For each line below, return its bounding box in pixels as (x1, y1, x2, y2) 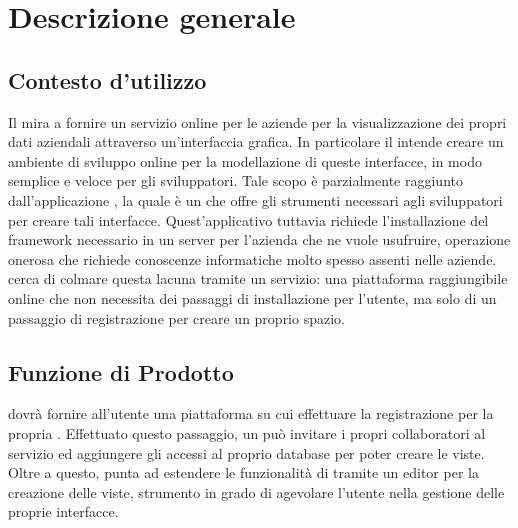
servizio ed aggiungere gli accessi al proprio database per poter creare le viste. (8, 442, 485, 463)
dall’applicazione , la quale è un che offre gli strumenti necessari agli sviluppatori (8, 189, 503, 210)
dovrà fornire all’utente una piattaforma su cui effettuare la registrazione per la (8, 403, 494, 424)
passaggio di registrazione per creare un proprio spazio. (8, 307, 345, 328)
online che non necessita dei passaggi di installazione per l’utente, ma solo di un (8, 287, 497, 308)
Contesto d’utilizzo (8, 64, 207, 95)
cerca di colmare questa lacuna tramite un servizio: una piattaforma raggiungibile (8, 268, 508, 289)
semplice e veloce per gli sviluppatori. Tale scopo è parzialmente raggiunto (8, 170, 463, 191)
